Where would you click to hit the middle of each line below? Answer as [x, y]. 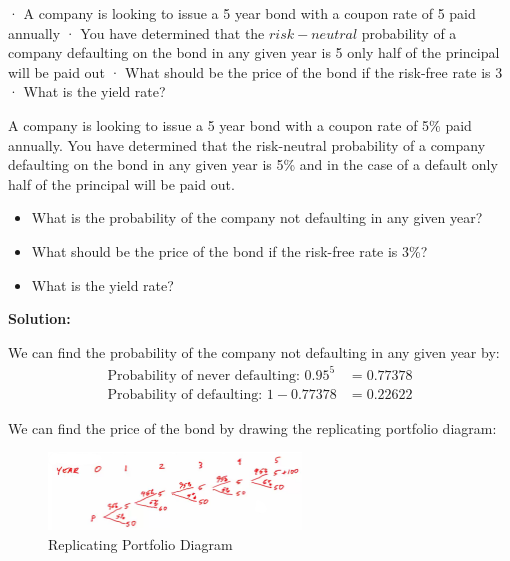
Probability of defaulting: [185, 394]
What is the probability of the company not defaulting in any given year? [257, 217]
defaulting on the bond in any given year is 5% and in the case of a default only [253, 164]
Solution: [39, 318]
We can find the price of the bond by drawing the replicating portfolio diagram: [252, 427]
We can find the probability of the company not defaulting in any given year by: [254, 351]
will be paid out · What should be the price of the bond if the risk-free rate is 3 [255, 71]
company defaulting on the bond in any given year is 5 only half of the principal [254, 52]
